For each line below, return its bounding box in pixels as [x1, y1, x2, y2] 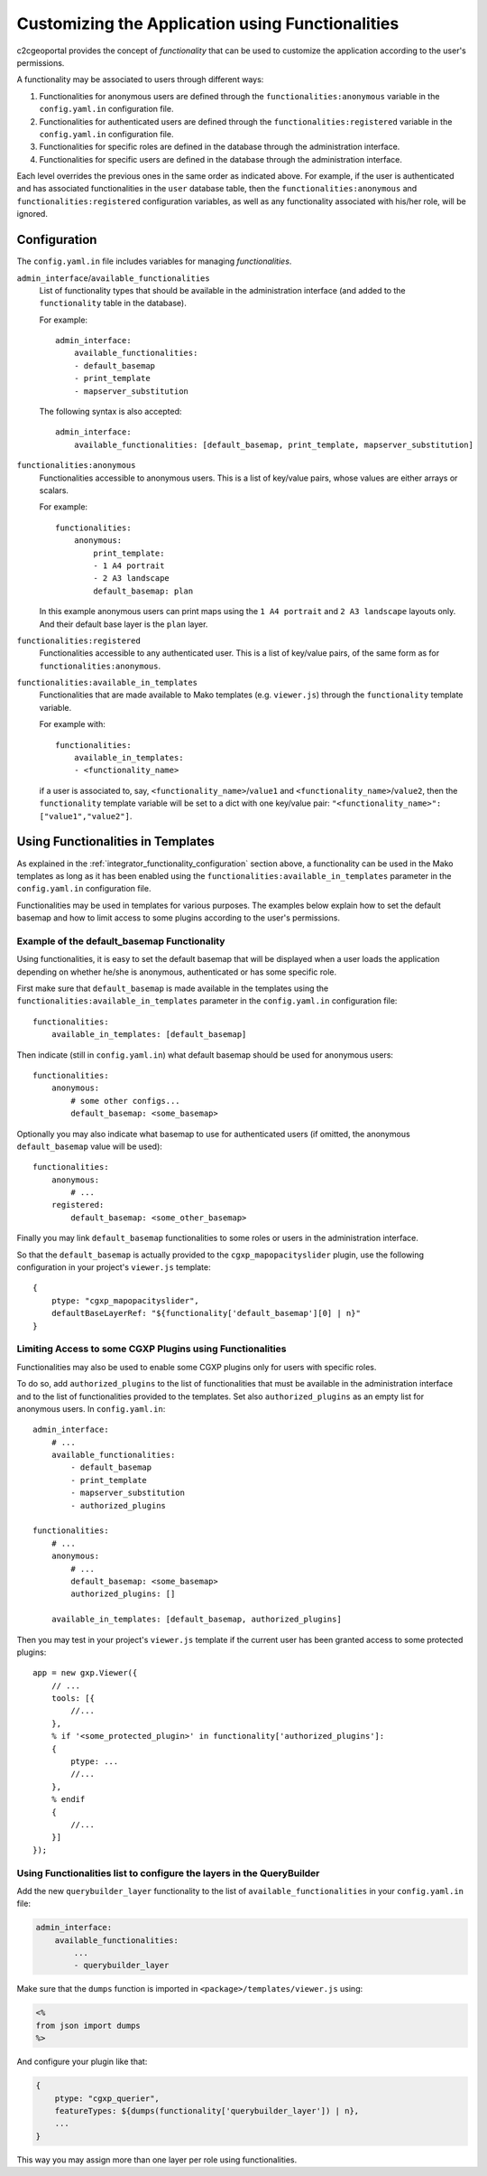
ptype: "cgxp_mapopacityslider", [51, 1295, 200, 1305]
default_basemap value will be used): [16, 1141, 162, 1152]
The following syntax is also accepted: [39, 406, 182, 417]
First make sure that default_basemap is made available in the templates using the [16, 983, 329, 994]
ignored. [16, 209, 49, 219]
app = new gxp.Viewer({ [32, 1667, 138, 1678]
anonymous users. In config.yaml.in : [16, 1403, 166, 1414]
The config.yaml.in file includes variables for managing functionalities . [16, 256, 292, 266]
